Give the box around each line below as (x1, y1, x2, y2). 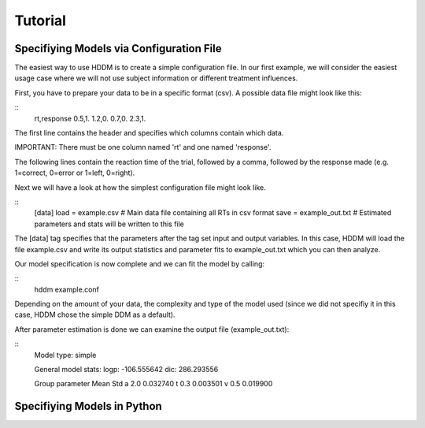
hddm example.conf (34, 285, 100, 294)
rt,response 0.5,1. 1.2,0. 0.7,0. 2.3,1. (34, 114, 146, 123)
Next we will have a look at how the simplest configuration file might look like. (14, 182, 267, 192)
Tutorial (14, 12, 67, 29)
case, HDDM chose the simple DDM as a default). (14, 310, 176, 319)
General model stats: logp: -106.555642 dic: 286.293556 (34, 365, 219, 374)
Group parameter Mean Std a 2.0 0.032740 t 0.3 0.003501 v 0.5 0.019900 (34, 379, 273, 389)
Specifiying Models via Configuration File (14, 42, 222, 55)
